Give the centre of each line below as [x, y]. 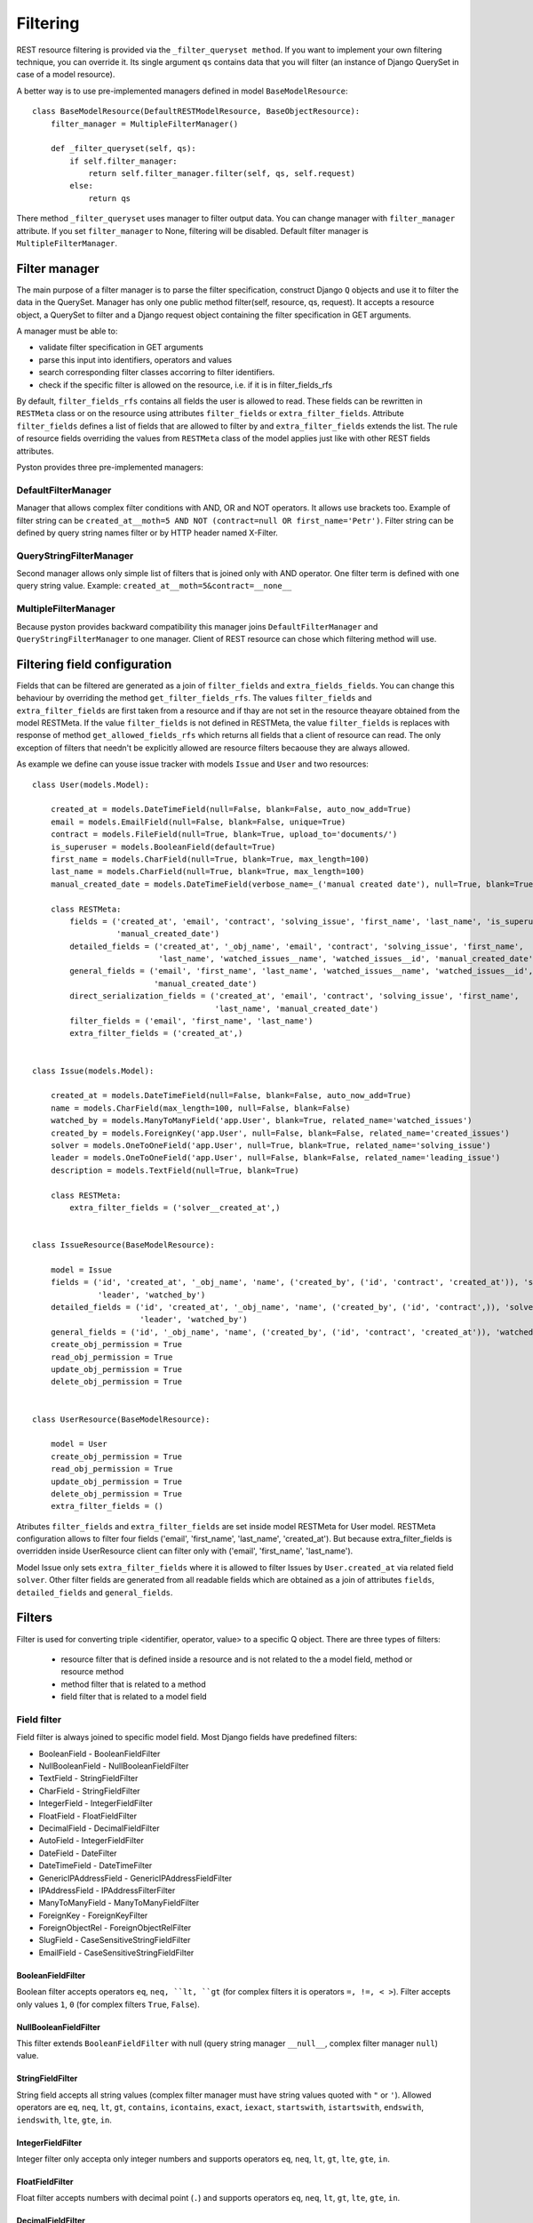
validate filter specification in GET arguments [121, 348]
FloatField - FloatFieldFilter [88, 1816]
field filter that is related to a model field [134, 1697]
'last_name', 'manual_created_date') [297, 1008]
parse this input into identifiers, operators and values [135, 359]
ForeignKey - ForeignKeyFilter [93, 1915]
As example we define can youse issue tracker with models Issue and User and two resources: [192, 764]
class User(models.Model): [91, 784]
